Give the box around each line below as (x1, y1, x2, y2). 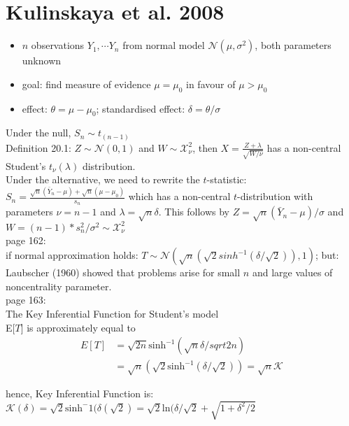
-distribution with (237, 189, 313, 204)
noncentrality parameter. (6, 278, 112, 293)
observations (31, 38, 85, 52)
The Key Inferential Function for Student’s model (6, 306, 219, 320)
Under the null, (6, 125, 71, 140)
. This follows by (158, 204, 229, 219)
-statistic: (206, 172, 247, 187)
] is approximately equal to (20, 320, 136, 334)
